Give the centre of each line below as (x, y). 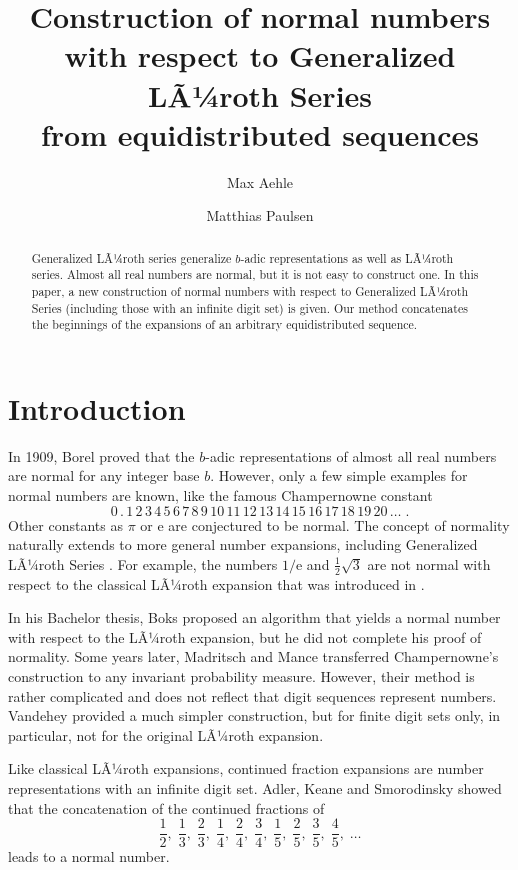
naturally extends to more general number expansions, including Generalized (243, 544)
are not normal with (429, 563)
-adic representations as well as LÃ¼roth (347, 257)
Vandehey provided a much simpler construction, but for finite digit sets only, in (254, 715)
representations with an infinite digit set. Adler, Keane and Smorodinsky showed (255, 788)
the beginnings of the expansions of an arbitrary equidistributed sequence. (224, 324)
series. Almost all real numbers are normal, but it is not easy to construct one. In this (255, 274)
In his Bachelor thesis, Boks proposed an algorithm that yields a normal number (254, 617)
